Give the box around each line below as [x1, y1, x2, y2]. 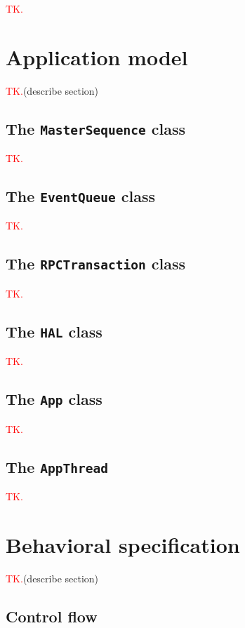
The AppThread [6, 455, 109, 477]
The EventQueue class [6, 185, 156, 207]
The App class [6, 388, 102, 410]
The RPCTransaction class [6, 253, 186, 274]
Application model [6, 42, 188, 71]
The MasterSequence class [6, 117, 186, 139]
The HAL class [6, 320, 102, 342]
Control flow [6, 605, 98, 627]
